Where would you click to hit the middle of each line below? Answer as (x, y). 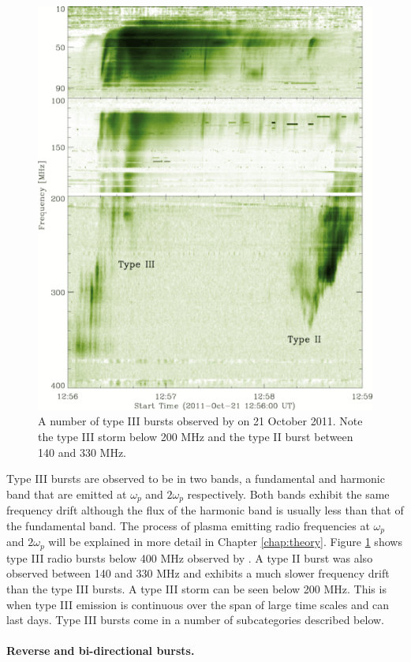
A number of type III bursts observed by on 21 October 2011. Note (200, 421)
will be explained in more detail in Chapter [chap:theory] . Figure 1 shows (225, 542)
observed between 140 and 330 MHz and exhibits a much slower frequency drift (198, 573)
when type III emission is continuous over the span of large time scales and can (198, 604)
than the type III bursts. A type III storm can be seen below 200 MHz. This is (196, 588)
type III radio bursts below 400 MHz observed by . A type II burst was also (190, 557)
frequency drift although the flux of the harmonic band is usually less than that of (205, 510)
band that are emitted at (67, 494)
